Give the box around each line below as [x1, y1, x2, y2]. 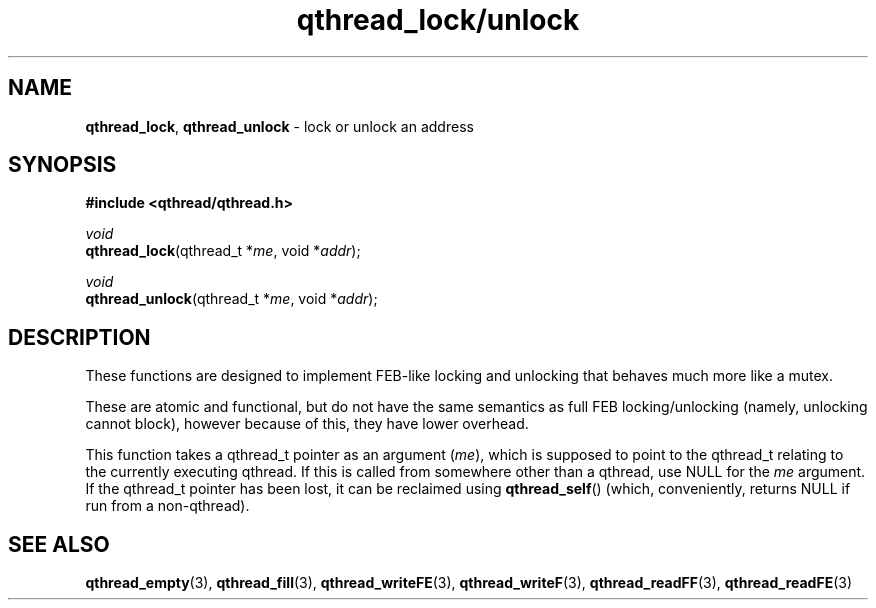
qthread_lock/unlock [296, 3, 580, 37]
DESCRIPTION [8, 324, 151, 350]
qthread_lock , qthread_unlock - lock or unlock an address [85, 117, 474, 135]
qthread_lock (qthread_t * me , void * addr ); [85, 242, 361, 260]
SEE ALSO [8, 531, 110, 557]
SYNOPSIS [8, 152, 117, 178]
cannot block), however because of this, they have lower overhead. [85, 415, 529, 433]
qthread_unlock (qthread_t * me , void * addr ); [85, 290, 378, 308]
